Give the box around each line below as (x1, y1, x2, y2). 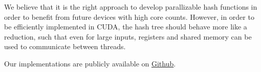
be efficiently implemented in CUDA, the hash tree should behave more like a (4, 21, 247, 32)
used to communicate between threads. (4, 41, 126, 52)
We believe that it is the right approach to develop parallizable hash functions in (4, 2, 257, 12)
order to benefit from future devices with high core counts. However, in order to (4, 11, 254, 22)
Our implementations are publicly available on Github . (4, 58, 176, 68)
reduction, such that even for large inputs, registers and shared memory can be (4, 31, 252, 42)
